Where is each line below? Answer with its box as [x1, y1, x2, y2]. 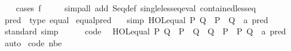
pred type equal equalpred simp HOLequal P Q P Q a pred [4, 13, 268, 26]
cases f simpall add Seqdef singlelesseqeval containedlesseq [16, 2, 256, 14]
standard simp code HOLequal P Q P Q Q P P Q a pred [4, 25, 286, 37]
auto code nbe [4, 36, 62, 49]
